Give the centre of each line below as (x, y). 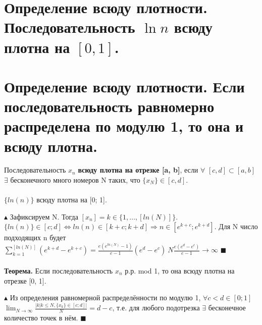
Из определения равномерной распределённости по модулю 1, (105, 297)
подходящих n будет (35, 237)
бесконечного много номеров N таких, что (75, 180)
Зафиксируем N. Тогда (44, 216)
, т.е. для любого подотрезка (156, 308)
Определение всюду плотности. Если (124, 86)
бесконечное (227, 308)
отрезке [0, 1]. (25, 280)
